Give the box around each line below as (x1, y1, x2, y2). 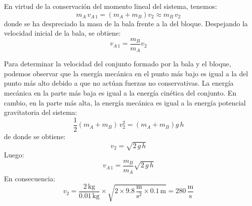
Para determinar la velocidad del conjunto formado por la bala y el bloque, (4, 58, 231, 69)
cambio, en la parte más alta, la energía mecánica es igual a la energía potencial (4, 97, 246, 107)
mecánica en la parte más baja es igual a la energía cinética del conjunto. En (4, 88, 237, 98)
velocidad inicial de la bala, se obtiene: (4, 28, 121, 38)
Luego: (4, 150, 24, 160)
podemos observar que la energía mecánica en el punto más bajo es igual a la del (4, 68, 248, 78)
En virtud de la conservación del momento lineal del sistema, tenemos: (4, 1, 217, 11)
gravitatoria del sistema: (4, 107, 78, 117)
